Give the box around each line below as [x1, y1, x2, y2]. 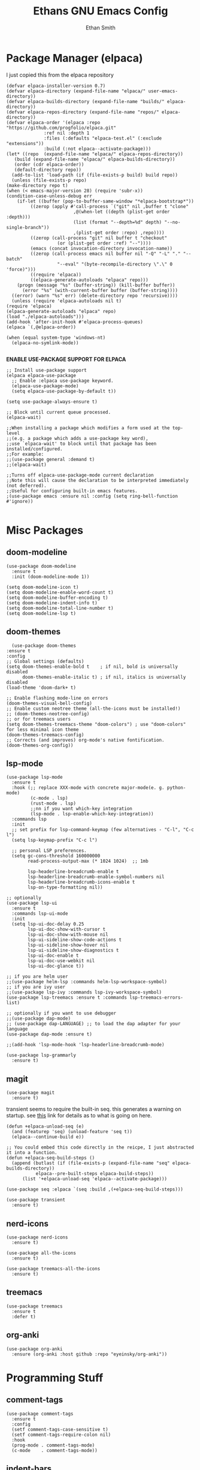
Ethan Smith [86, 24, 116, 31]
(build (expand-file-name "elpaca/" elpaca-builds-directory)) [14, 156, 175, 162]
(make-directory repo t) [6, 182, 68, 188]
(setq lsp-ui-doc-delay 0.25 [11, 921, 84, 927]
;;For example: [6, 451, 44, 457]
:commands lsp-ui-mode [11, 911, 68, 917]
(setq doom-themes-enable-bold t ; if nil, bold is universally [6, 664, 178, 670]
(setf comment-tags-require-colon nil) [11, 1432, 111, 1438]
